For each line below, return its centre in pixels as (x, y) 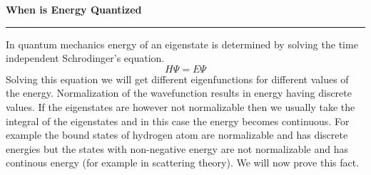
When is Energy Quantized (74, 9)
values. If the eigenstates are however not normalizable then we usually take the (181, 106)
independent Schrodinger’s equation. (85, 58)
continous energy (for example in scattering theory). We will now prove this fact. (183, 163)
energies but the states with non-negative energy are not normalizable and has (177, 148)
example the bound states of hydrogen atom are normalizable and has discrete (177, 135)
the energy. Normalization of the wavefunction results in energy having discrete (179, 93)
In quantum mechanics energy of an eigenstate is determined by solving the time (182, 44)
